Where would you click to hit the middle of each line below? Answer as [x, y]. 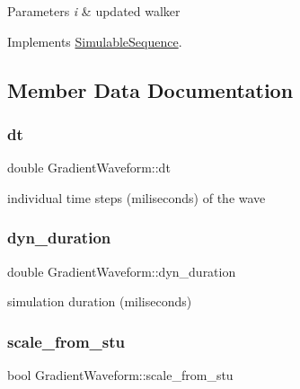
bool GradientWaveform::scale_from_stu [120, 375]
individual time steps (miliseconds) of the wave [137, 197]
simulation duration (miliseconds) [100, 301]
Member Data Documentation [150, 89]
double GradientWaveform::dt [89, 168]
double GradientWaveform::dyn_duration [122, 271]
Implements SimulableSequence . [95, 41]
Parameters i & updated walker [94, 11]
